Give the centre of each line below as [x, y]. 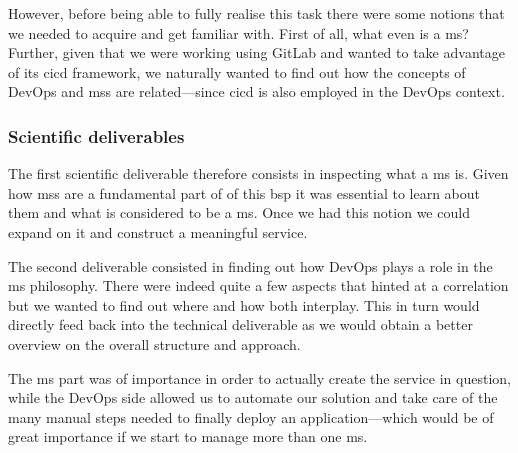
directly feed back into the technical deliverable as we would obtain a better [240, 324]
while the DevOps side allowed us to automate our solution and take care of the [253, 397]
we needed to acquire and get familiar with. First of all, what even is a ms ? [238, 32]
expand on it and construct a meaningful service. [158, 231]
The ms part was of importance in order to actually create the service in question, [259, 377]
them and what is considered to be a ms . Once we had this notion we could [239, 212]
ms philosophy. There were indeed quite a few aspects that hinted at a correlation [258, 285]
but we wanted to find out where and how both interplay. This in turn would [244, 304]
